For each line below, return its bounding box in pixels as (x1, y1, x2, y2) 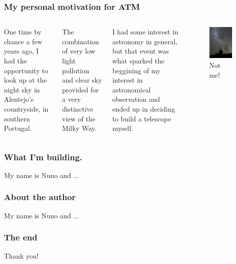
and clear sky (62, 75, 102, 85)
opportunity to (4, 65, 48, 75)
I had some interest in (112, 27, 178, 37)
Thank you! (4, 250, 39, 261)
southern (4, 113, 30, 123)
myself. (112, 123, 133, 133)
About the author (4, 191, 76, 203)
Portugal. (4, 123, 32, 133)
